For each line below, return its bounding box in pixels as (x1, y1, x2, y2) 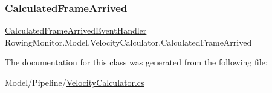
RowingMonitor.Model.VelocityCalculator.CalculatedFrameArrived (5, 35, 252, 48)
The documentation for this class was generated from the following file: (5, 56, 268, 68)
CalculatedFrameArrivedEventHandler (5, 24, 147, 37)
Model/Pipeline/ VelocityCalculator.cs (5, 76, 144, 88)
